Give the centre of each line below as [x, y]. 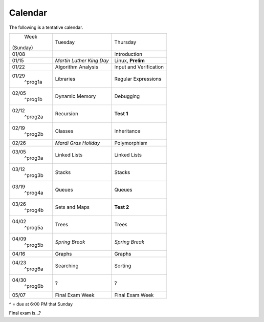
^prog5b [34, 245]
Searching [67, 265]
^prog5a [34, 227]
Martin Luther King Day [82, 60]
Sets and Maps [72, 207]
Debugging [127, 96]
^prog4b [34, 210]
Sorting [123, 265]
